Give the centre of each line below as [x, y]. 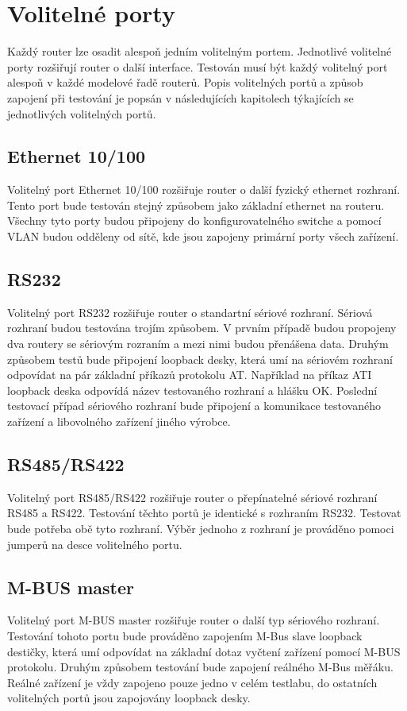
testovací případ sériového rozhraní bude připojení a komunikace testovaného [194, 406]
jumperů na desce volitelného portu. [95, 544]
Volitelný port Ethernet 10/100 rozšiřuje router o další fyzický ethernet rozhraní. [204, 189]
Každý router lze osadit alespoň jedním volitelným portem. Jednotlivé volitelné [200, 51]
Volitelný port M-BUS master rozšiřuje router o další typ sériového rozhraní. [194, 620]
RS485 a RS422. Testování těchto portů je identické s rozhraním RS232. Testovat [204, 513]
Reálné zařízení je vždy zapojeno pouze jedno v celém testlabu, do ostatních [192, 682]
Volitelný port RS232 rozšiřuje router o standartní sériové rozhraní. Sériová [190, 312]
